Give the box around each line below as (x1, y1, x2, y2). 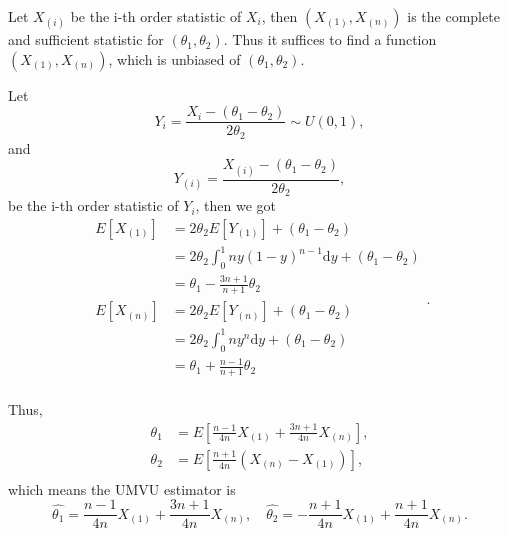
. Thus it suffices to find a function (223, 29, 437, 50)
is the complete (407, 6, 500, 26)
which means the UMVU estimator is (8, 478, 236, 499)
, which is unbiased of (108, 48, 241, 69)
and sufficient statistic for (8, 29, 164, 50)
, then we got (195, 195, 277, 216)
